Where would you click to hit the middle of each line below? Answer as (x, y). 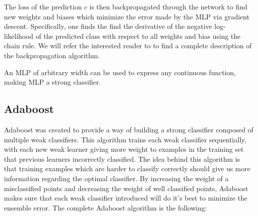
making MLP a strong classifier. (53, 82)
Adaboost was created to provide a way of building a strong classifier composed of (129, 129)
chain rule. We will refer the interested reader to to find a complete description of (128, 46)
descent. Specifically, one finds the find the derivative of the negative (108, 26)
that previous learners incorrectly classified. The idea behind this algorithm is (122, 159)
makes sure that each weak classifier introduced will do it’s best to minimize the (126, 198)
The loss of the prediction (43, 6)
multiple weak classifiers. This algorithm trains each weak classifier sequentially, (125, 139)
